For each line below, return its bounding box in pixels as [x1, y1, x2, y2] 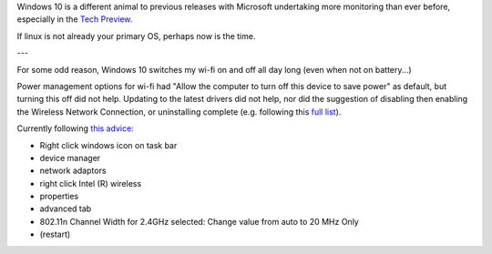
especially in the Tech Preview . [16, 14, 133, 25]
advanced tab [39, 203, 92, 214]
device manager [39, 152, 101, 163]
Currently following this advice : [16, 123, 134, 134]
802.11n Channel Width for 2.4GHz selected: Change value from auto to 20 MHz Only [39, 216, 359, 227]
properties [39, 191, 79, 202]
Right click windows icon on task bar [39, 139, 178, 150]
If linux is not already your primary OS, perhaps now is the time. [16, 30, 256, 41]
